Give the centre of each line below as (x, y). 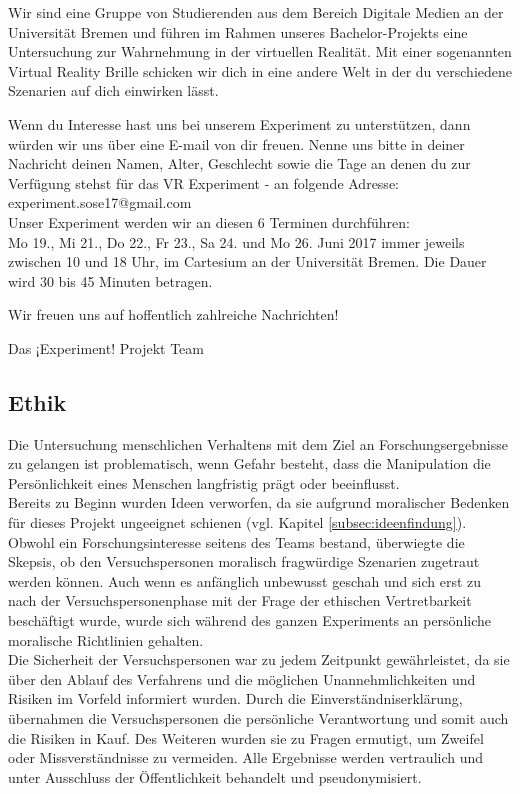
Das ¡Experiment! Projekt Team (106, 347)
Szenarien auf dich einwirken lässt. (113, 90)
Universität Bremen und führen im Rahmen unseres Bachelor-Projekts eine (238, 31)
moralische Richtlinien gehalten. (106, 639)
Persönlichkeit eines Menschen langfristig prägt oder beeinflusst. (204, 482)
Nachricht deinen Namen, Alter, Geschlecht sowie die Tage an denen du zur (239, 163)
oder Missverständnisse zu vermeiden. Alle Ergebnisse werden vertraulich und (246, 757)
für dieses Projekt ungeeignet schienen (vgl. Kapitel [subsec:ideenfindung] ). (237, 522)
